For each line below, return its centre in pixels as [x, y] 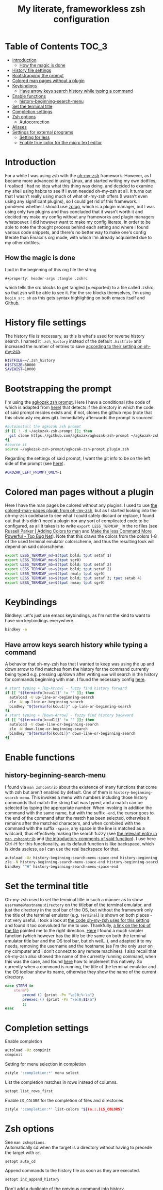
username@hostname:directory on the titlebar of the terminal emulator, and [78, 905]
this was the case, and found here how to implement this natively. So [74, 961]
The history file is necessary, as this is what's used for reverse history [75, 336]
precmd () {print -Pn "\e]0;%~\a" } [58, 995]
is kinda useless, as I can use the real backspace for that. [62, 849]
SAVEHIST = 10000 [20, 369]
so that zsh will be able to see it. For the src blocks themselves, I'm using [78, 293]
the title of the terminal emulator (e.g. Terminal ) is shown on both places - [79, 915]
